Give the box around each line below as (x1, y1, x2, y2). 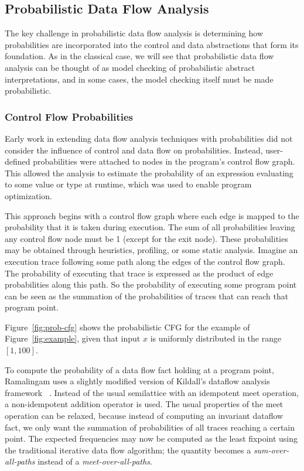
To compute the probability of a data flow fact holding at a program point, (5, 363, 274, 376)
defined (5, 155, 30, 168)
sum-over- (253, 443, 289, 456)
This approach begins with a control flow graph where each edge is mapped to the (5, 209, 299, 221)
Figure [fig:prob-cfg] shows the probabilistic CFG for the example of (5, 320, 250, 333)
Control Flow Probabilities (5, 109, 134, 124)
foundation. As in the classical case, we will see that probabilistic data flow (5, 50, 274, 62)
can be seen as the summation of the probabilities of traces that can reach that (5, 289, 289, 302)
